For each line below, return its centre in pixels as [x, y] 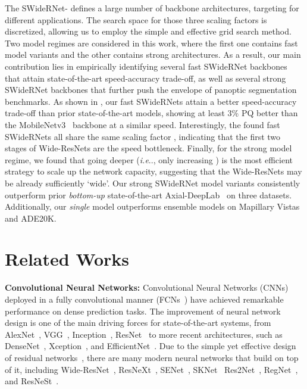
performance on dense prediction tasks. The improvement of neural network [143, 311]
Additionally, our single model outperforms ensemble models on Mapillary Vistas [152, 206]
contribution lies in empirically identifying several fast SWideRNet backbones [146, 66]
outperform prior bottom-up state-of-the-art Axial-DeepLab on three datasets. [148, 194]
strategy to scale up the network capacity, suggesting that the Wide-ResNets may [153, 171]
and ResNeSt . [32, 381]
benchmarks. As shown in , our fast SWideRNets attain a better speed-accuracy [151, 101]
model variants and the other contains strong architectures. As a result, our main [153, 55]
